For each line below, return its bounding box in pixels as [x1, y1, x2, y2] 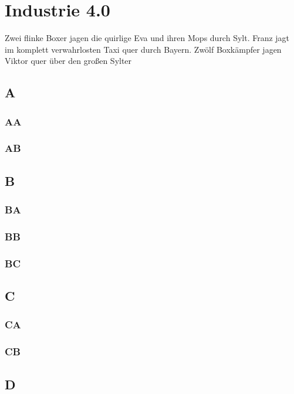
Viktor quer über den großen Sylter [5, 55, 132, 67]
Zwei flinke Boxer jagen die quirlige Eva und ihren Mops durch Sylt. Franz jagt [5, 32, 290, 44]
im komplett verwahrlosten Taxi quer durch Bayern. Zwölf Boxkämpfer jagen [5, 43, 282, 55]
